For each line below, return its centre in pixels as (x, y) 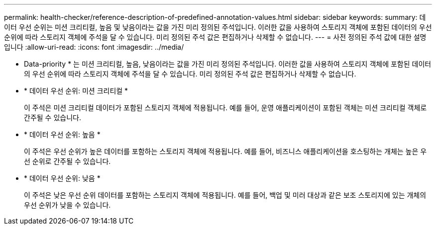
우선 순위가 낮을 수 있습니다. (67, 205)
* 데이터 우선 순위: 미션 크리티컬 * (76, 91)
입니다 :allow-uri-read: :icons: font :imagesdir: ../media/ (94, 47)
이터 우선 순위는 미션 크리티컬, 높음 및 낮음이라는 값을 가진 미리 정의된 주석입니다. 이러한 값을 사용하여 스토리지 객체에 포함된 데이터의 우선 (218, 27)
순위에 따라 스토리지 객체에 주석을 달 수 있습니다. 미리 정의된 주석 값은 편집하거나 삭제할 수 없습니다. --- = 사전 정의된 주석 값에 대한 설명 (215, 37)
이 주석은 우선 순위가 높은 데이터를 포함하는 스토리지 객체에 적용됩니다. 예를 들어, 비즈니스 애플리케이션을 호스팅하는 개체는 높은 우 (225, 151)
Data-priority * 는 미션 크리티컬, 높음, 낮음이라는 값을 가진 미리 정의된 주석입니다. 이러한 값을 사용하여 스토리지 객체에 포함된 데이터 (228, 64)
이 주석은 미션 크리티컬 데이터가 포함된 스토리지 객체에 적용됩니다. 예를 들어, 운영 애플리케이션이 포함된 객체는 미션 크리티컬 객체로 (225, 108)
